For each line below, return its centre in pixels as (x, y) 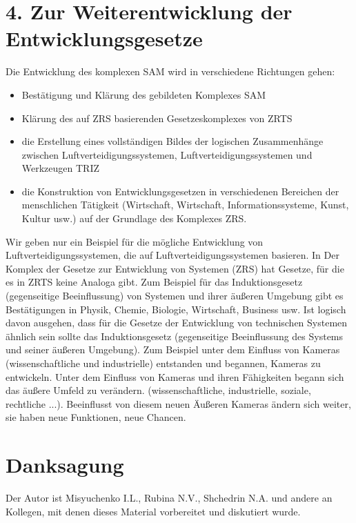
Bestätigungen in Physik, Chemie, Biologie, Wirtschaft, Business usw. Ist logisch (176, 309)
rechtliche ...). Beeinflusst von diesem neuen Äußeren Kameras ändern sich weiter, (178, 403)
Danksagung (65, 465)
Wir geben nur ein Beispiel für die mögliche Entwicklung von (135, 241)
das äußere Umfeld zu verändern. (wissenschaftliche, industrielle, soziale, (158, 390)
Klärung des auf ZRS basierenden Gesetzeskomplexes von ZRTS (157, 118)
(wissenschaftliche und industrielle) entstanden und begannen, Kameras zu (163, 363)
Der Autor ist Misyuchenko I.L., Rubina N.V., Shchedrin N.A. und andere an (169, 498)
